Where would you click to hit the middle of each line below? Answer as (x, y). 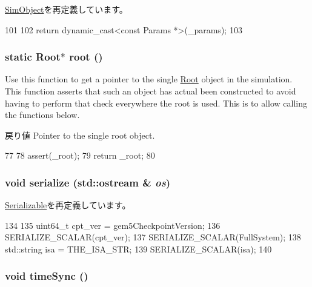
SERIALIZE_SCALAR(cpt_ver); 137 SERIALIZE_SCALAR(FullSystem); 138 (153, 237)
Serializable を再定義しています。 (68, 205)
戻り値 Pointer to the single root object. (80, 135)
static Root (33, 57)
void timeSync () (47, 276)
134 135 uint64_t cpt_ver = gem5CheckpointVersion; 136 (113, 225)
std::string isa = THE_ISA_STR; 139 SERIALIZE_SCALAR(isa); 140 (138, 249)
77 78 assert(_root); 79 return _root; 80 (80, 155)
